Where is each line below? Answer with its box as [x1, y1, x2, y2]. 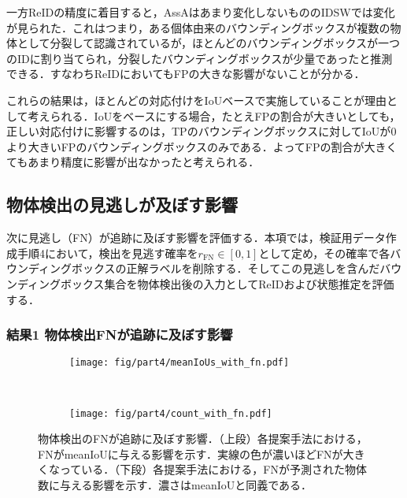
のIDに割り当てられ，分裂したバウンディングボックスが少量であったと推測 [6, 50, 393, 66]
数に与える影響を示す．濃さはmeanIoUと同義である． [38, 477, 313, 493]
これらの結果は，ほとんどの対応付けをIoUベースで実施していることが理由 [6, 91, 387, 108]
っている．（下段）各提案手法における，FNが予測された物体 [59, 461, 367, 478]
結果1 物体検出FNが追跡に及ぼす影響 [6, 325, 233, 344]
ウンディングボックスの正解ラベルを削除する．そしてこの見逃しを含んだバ [6, 260, 391, 277]
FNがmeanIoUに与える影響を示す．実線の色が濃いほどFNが [38, 445, 343, 462]
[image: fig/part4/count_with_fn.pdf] [69, 407, 272, 419]
